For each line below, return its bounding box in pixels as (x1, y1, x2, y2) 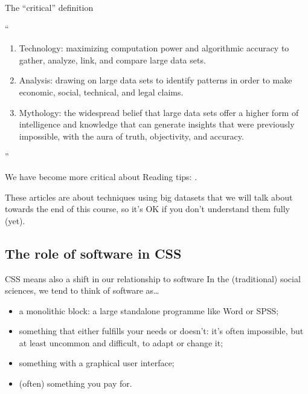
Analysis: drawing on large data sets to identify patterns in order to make (19, 74, 292, 86)
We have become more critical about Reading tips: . (5, 170, 197, 182)
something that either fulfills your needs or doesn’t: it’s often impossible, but (19, 325, 304, 337)
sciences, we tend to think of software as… (5, 284, 159, 297)
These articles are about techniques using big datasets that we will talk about (5, 190, 293, 203)
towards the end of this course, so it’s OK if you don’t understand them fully (5, 202, 290, 215)
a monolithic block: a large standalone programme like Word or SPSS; (19, 304, 279, 317)
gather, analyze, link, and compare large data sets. (19, 53, 206, 66)
